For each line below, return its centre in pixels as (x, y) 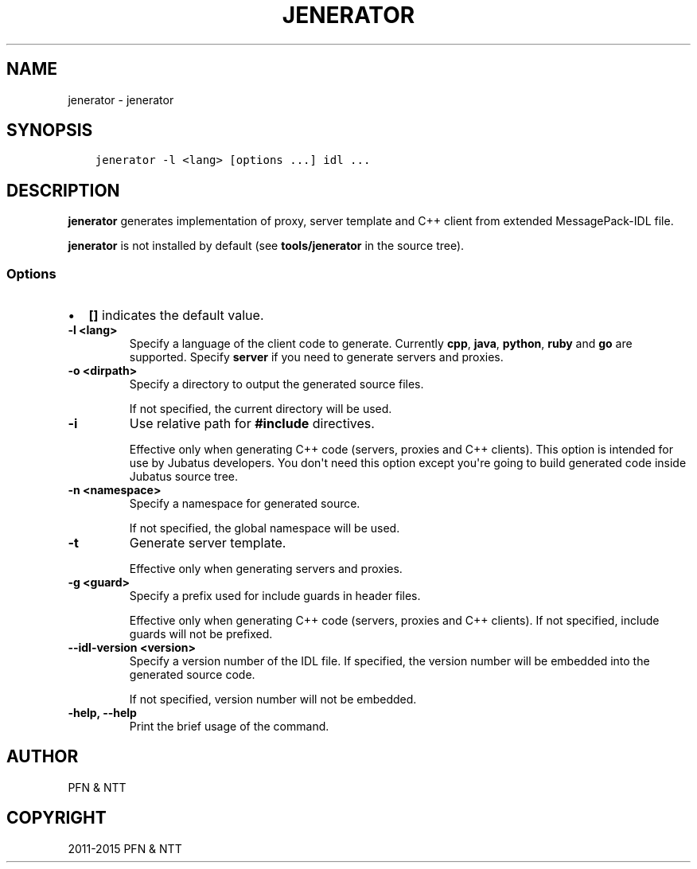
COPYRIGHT (56, 818)
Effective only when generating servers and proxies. (266, 569)
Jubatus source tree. (183, 477)
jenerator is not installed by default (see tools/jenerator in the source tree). (266, 246)
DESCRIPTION (63, 190)
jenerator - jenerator (121, 99)
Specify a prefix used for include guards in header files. (275, 596)
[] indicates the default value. (176, 316)
